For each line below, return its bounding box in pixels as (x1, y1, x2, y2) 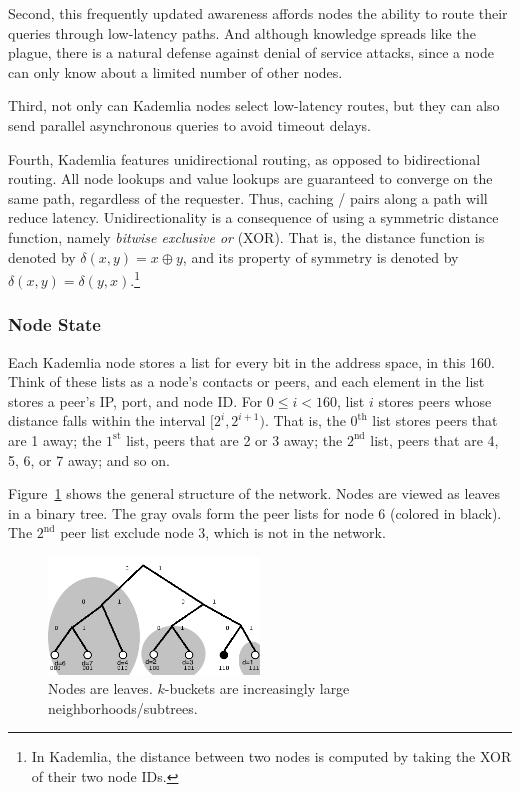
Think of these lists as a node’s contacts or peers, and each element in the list (8, 371, 485, 392)
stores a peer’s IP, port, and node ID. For (8, 390, 263, 411)
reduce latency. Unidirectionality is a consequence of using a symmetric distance (8, 207, 499, 228)
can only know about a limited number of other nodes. (8, 61, 343, 82)
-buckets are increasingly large (164, 678, 350, 699)
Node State (8, 312, 101, 337)
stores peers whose (378, 390, 492, 411)
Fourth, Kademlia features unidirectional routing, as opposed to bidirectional (8, 148, 481, 169)
